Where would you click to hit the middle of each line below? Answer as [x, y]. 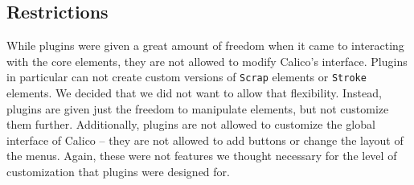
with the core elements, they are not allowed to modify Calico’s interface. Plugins [207, 61]
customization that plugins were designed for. [118, 172]
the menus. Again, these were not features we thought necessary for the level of [202, 156]
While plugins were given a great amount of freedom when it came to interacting [205, 45]
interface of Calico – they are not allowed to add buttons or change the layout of [205, 140]
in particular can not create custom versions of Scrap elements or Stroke [187, 77]
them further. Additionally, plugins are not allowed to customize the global [191, 124]
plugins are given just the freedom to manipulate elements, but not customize [198, 108]
